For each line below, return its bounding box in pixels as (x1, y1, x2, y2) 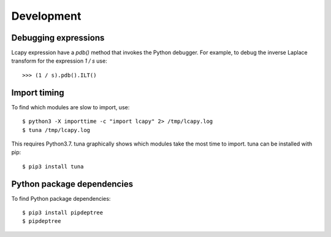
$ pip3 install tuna (22, 163, 84, 170)
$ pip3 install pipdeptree (22, 209, 104, 216)
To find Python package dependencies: (11, 195, 111, 202)
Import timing (11, 87, 64, 98)
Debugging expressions (11, 33, 105, 43)
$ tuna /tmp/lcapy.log (22, 126, 91, 133)
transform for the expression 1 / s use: (11, 57, 107, 64)
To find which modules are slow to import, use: (11, 103, 130, 111)
